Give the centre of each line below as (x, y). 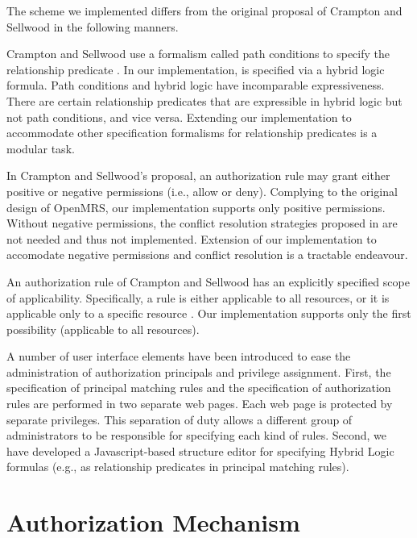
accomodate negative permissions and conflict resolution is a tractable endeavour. (207, 254)
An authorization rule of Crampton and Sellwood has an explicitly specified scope (208, 281)
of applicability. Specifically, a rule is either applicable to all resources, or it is (198, 297)
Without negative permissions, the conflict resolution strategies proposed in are (202, 223)
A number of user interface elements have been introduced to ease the (179, 356)
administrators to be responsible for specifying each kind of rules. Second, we (197, 435)
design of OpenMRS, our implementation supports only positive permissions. (196, 207)
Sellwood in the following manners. (93, 26)
